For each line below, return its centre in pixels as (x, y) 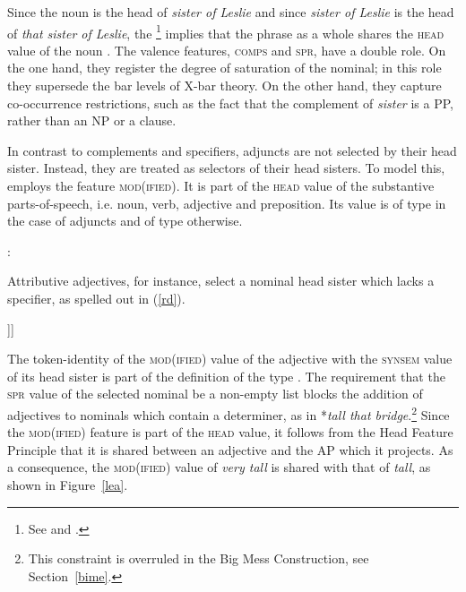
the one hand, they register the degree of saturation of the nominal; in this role (224, 68)
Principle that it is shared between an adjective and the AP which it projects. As (230, 449)
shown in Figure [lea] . (68, 484)
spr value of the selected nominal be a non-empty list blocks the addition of (215, 394)
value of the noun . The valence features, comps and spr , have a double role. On (227, 50)
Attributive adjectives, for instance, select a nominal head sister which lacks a (221, 281)
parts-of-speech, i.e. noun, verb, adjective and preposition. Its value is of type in (227, 203)
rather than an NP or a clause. (92, 120)
